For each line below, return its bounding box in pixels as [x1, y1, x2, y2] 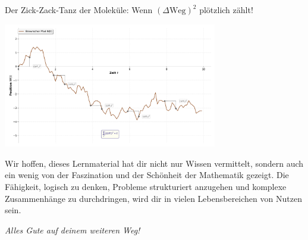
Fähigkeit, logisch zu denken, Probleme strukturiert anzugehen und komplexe [5, 180, 287, 193]
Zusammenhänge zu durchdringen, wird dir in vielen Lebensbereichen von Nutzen [5, 192, 302, 204]
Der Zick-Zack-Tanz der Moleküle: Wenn [5, 4, 153, 15]
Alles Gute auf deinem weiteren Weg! [5, 223, 140, 236]
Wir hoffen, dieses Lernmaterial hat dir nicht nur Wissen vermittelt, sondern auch [5, 157, 304, 169]
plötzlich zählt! [199, 4, 253, 15]
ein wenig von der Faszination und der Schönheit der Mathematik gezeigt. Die [5, 169, 289, 181]
